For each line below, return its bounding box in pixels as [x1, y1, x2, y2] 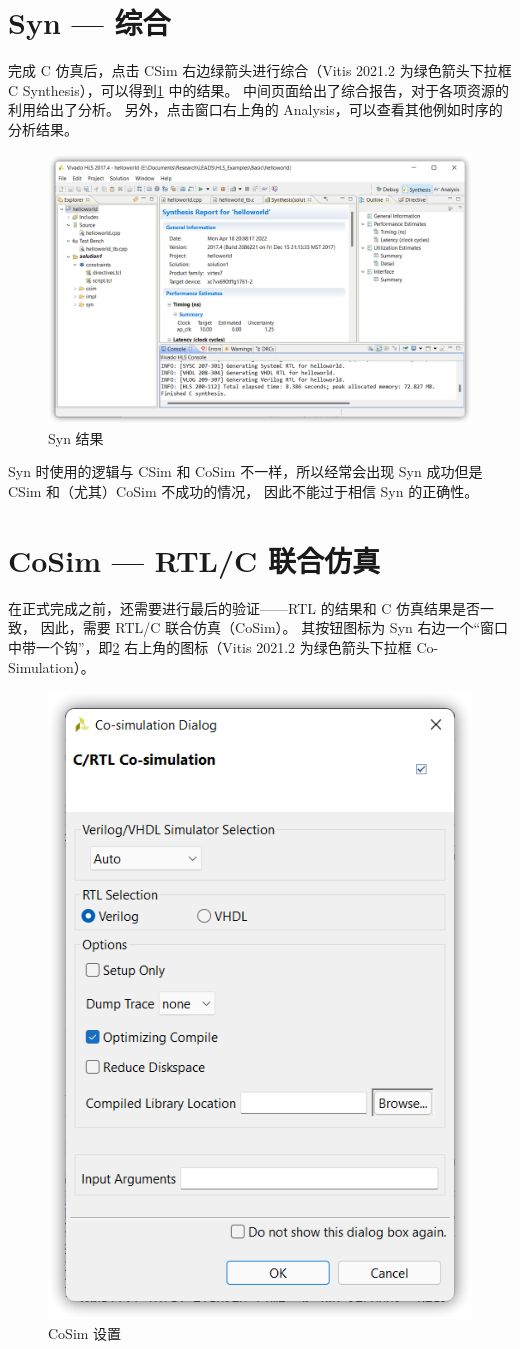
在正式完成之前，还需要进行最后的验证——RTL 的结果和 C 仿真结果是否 [8, 597, 481, 618]
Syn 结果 [48, 427, 104, 448]
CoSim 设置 [48, 1323, 122, 1344]
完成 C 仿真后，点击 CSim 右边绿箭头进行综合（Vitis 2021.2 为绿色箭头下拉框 [8, 60, 512, 81]
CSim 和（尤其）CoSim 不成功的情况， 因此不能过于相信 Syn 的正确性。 [8, 481, 479, 502]
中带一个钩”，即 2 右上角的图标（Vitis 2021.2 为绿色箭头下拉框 [8, 636, 412, 657]
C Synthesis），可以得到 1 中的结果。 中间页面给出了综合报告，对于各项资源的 [8, 79, 510, 100]
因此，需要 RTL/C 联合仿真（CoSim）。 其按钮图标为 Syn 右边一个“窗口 [40, 617, 509, 638]
